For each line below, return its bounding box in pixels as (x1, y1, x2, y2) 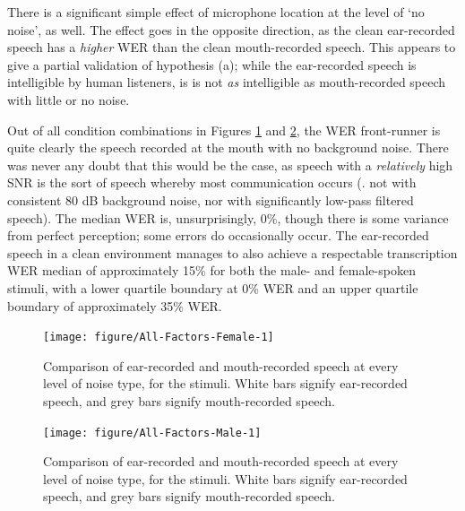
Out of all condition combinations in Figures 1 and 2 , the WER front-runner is (7, 120, 441, 139)
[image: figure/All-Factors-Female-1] (43, 331, 274, 344)
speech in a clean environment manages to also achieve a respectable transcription (7, 243, 458, 262)
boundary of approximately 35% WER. (7, 296, 222, 315)
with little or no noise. (7, 90, 130, 108)
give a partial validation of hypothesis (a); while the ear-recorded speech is (7, 55, 417, 74)
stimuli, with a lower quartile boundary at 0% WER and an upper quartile (7, 278, 418, 297)
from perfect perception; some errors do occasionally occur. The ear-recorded (7, 226, 429, 245)
